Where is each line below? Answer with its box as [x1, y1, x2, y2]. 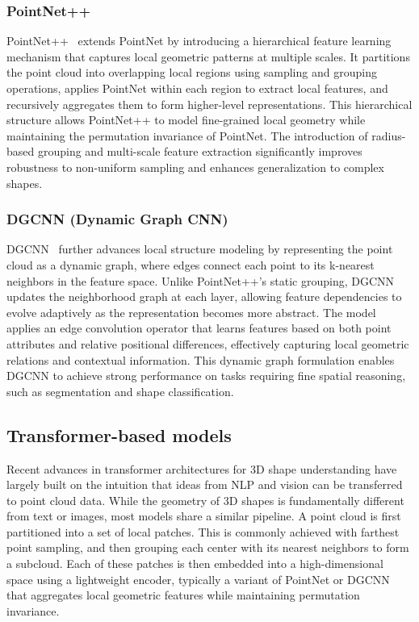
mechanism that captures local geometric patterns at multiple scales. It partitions [6, 48, 410, 65]
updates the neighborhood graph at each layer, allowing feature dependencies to [6, 288, 402, 305]
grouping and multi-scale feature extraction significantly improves [37, 143, 362, 160]
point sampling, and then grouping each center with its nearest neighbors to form [6, 539, 409, 556]
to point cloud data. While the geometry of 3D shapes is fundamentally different [6, 491, 404, 508]
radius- [371, 127, 406, 144]
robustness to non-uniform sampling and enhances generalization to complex [6, 158, 384, 175]
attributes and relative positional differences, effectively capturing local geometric [6, 335, 409, 352]
